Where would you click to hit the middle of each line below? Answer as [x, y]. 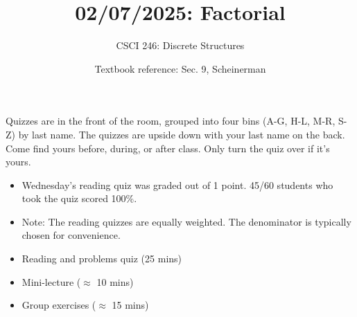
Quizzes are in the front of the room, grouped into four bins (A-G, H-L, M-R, [171, 121]
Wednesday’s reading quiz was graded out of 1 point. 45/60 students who [177, 184]
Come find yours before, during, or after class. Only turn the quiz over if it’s [168, 148]
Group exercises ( [59, 305]
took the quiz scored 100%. [79, 198]
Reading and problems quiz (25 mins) [102, 259]
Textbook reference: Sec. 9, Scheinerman [180, 68]
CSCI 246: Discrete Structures [180, 45]
